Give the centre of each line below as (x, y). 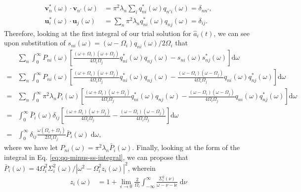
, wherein (142, 168)
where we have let (31, 147)
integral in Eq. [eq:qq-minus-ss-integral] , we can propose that (96, 157)
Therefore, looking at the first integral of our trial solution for (98, 33)
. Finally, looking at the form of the (186, 147)
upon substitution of (35, 43)
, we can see (232, 33)
